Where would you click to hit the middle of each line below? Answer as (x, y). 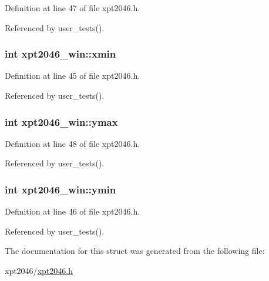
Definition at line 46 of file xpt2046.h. (73, 211)
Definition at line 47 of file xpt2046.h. (73, 8)
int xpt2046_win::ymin (60, 189)
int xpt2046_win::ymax (61, 121)
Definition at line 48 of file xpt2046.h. (73, 143)
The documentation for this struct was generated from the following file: (135, 251)
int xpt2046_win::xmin (60, 54)
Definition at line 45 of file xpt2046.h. (73, 76)
